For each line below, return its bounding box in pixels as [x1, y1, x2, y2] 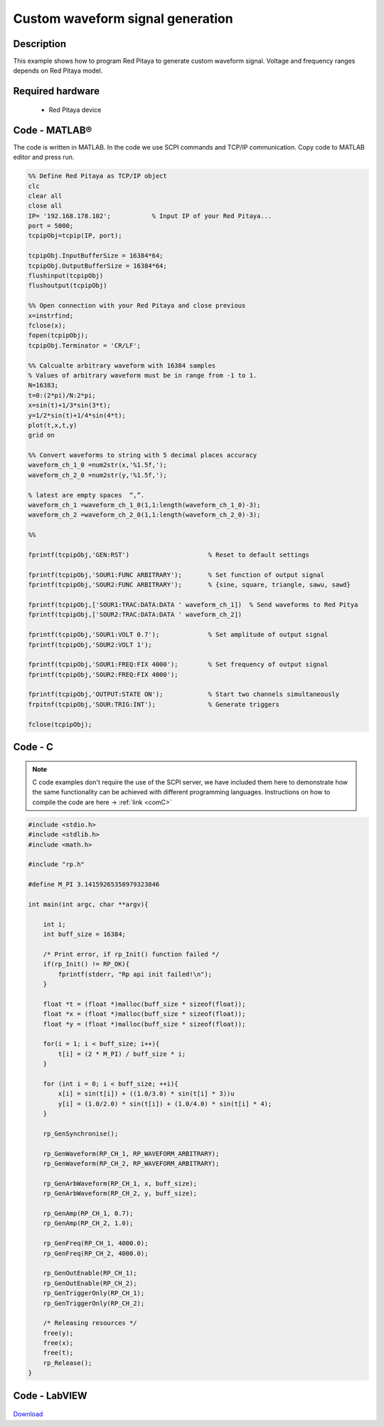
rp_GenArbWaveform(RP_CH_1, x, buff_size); [43, 1179, 197, 1188]
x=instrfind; [28, 311, 74, 320]
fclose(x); [28, 321, 66, 329]
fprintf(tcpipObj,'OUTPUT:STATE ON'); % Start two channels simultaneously [28, 690, 340, 698]
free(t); [43, 1349, 74, 1357]
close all [28, 202, 63, 210]
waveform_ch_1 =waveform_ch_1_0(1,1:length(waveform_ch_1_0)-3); [28, 501, 261, 509]
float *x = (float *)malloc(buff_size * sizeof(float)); [43, 1010, 246, 1018]
